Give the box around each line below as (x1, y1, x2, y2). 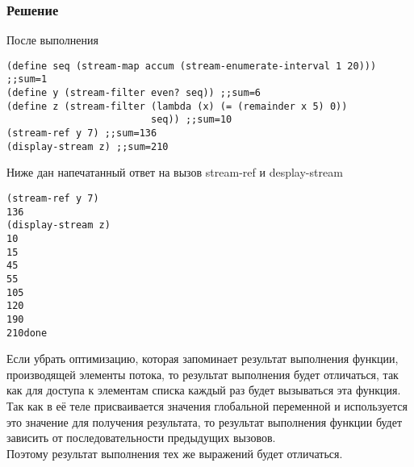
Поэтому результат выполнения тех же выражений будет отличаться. (6, 444, 343, 461)
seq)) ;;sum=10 (150, 114, 232, 126)
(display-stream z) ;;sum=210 (6, 140, 169, 152)
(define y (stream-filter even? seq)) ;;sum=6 (6, 87, 261, 99)
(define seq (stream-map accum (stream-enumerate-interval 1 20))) (6, 60, 377, 72)
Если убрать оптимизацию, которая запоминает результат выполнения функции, (6, 350, 399, 367)
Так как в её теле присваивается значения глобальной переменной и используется (6, 398, 408, 414)
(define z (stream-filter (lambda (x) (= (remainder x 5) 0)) (6, 100, 348, 112)
